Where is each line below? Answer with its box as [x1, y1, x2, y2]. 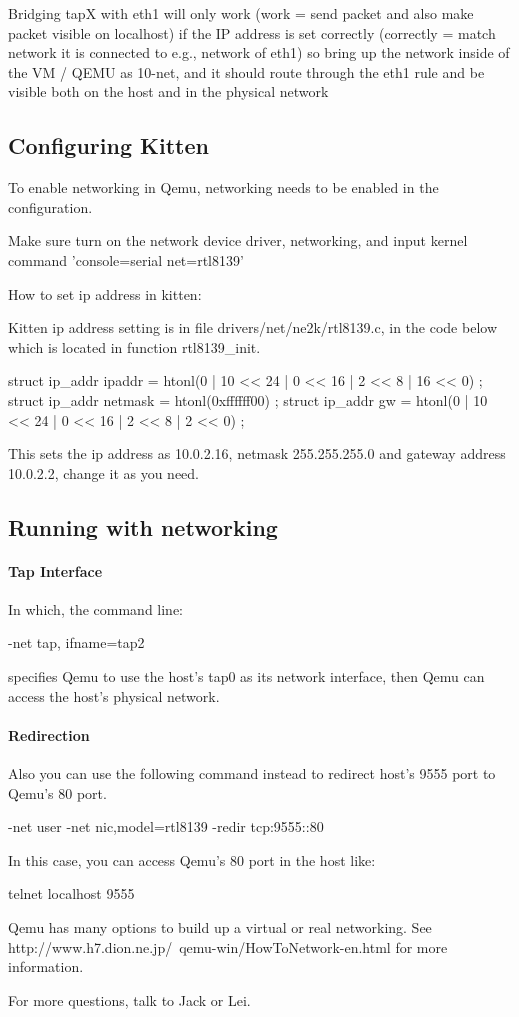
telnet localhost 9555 [8, 883, 135, 904]
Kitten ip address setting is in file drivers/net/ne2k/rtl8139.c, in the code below [8, 317, 497, 338]
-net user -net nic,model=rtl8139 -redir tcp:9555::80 [8, 816, 324, 837]
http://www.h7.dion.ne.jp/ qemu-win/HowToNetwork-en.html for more [8, 936, 448, 957]
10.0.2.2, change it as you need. [8, 462, 200, 483]
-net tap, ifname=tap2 [8, 632, 145, 653]
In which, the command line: [8, 598, 183, 619]
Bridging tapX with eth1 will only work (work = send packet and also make [8, 3, 474, 23]
